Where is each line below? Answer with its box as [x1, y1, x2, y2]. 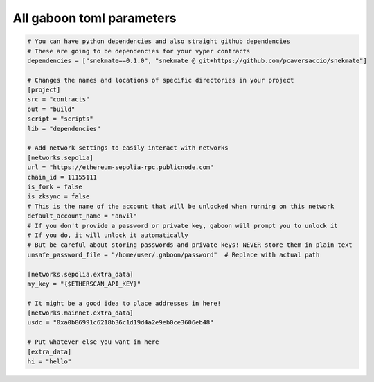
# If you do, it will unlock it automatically [27, 231, 188, 239]
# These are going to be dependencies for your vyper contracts [27, 47, 251, 55]
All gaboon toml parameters [12, 10, 177, 26]
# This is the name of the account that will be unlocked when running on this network [27, 202, 335, 210]
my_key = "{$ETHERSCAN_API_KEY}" [27, 279, 141, 288]
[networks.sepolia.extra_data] [27, 270, 134, 278]
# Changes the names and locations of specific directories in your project [27, 76, 294, 84]
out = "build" [27, 105, 75, 113]
